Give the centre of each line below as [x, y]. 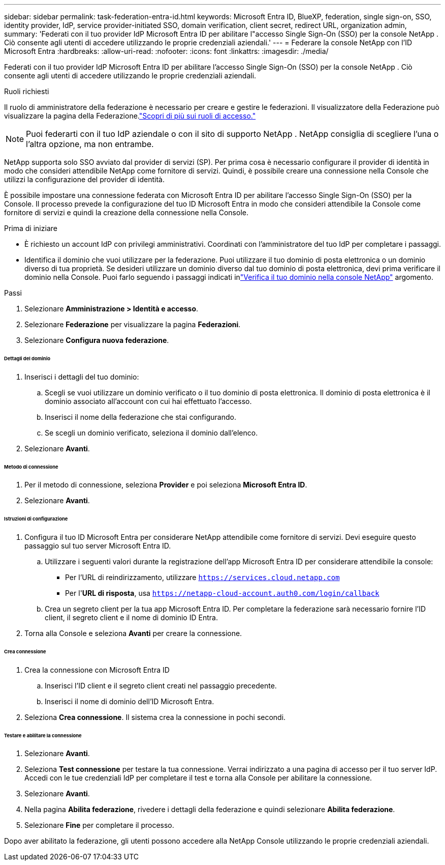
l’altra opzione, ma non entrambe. [90, 144]
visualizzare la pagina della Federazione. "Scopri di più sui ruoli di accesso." [130, 116]
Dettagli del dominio [27, 358]
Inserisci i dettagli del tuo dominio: [82, 377]
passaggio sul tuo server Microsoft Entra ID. [98, 546]
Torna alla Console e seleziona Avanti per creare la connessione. [133, 633]
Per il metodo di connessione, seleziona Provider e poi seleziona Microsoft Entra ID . [166, 485]
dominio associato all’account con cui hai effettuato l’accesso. [148, 401]
